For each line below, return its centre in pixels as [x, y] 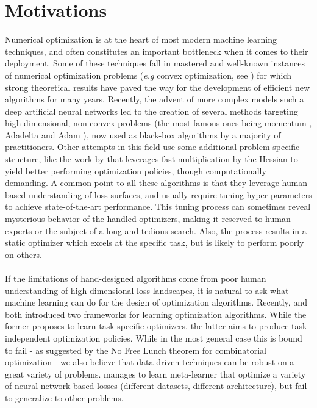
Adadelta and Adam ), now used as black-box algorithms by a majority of [143, 134]
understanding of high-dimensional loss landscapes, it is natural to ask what [147, 290]
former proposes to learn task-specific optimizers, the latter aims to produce [147, 326]
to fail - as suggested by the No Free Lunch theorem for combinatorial [136, 350]
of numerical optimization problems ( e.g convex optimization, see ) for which [148, 75]
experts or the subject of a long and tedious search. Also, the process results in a [156, 230]
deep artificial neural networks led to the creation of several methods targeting [151, 111]
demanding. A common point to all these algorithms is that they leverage [142, 183]
